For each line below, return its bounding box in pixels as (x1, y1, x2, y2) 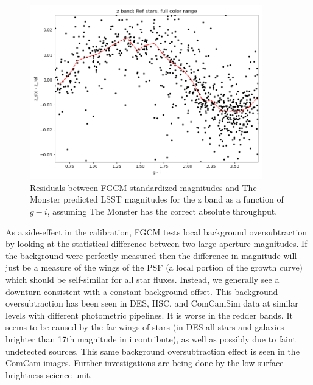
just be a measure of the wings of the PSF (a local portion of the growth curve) (5, 261, 303, 274)
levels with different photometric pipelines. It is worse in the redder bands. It (5, 308, 293, 321)
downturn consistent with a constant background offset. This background (5, 285, 278, 297)
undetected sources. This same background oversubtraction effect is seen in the (5, 344, 300, 357)
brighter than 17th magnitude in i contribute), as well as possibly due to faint (5, 332, 296, 345)
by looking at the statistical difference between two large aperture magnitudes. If (5, 237, 308, 250)
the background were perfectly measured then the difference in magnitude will (5, 249, 297, 262)
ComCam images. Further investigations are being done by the (5, 356, 239, 369)
